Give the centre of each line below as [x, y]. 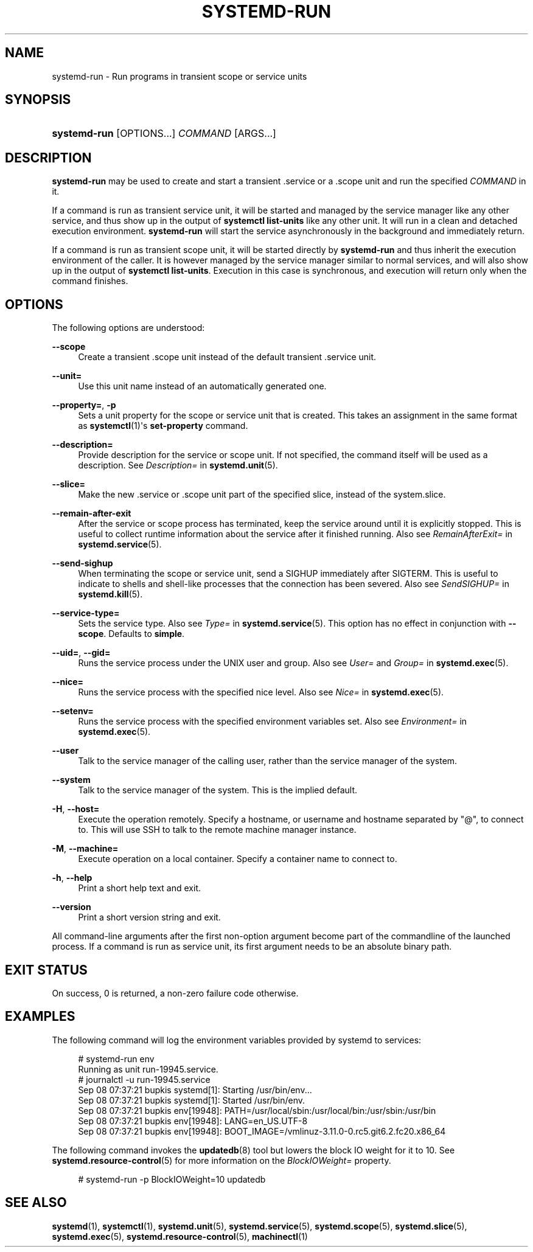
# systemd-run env [116, 1059]
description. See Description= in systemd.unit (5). [178, 465]
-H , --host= [76, 809]
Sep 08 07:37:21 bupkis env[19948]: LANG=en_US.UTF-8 [193, 1121]
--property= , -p [84, 405]
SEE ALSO [36, 1203]
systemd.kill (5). [110, 594]
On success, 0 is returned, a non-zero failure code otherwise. [175, 993]
